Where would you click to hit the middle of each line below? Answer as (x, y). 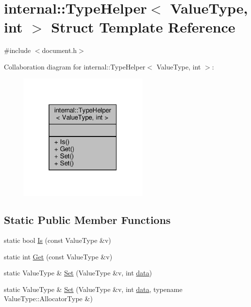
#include (17, 50)
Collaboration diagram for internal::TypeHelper (75, 66)
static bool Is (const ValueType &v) (58, 240)
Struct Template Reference (143, 27)
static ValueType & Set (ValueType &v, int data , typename (93, 289)
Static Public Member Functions (87, 220)
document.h (59, 50)
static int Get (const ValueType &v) (58, 256)
